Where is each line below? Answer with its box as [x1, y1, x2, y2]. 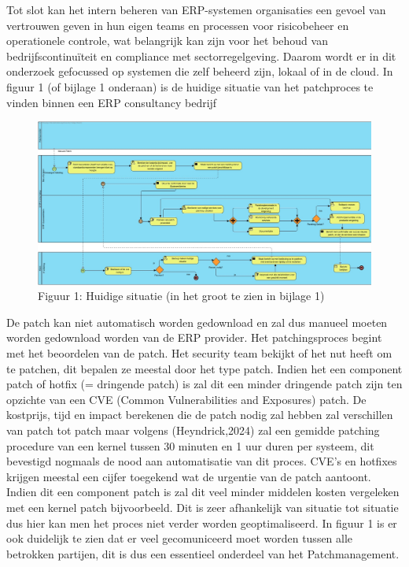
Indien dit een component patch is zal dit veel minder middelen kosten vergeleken [6, 484, 400, 500]
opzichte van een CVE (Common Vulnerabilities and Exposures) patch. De [6, 391, 367, 407]
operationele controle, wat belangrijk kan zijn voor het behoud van [6, 32, 328, 49]
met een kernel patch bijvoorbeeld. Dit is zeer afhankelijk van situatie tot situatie [6, 498, 399, 515]
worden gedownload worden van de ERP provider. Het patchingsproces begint [6, 329, 382, 346]
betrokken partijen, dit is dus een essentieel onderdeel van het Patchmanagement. [6, 545, 400, 561]
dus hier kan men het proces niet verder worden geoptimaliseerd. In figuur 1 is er [6, 514, 397, 531]
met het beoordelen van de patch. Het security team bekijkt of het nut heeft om [6, 344, 392, 361]
